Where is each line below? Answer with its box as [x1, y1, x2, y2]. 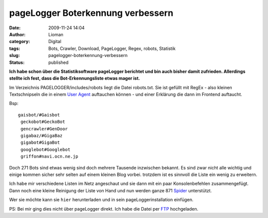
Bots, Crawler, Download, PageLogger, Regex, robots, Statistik [48, 45, 176, 52]
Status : [9, 59, 25, 65]
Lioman [48, 31, 64, 37]
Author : [9, 31, 26, 37]
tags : [9, 45, 20, 52]
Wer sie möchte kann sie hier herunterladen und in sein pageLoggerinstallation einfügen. [9, 197, 194, 203]
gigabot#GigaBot [20, 140, 60, 146]
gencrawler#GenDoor [20, 126, 68, 131]
